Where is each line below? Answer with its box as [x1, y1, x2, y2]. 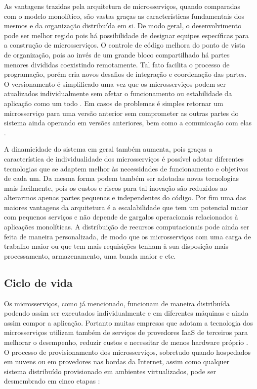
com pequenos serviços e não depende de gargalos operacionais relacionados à [4, 212, 238, 222]
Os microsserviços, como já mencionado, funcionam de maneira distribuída [4, 298, 230, 308]
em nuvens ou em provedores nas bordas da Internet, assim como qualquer [4, 356, 230, 367]
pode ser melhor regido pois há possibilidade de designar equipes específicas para [4, 30, 249, 40]
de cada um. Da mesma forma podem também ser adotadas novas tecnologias [4, 173, 239, 183]
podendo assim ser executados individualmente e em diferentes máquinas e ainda [4, 308, 249, 318]
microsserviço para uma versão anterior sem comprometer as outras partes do [4, 108, 239, 118]
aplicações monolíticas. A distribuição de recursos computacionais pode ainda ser [4, 222, 250, 232]
